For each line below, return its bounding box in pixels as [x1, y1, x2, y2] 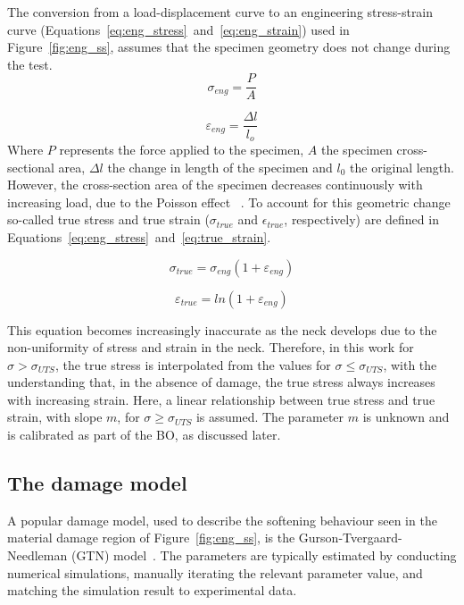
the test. [7, 55, 53, 73]
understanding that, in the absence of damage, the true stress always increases [7, 373, 435, 391]
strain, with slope [7, 408, 103, 426]
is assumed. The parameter [195, 408, 344, 426]
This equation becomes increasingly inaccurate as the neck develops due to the [7, 320, 437, 339]
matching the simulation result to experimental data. [7, 581, 297, 600]
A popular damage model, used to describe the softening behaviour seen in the [7, 510, 437, 529]
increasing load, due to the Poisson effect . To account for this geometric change [7, 192, 451, 211]
